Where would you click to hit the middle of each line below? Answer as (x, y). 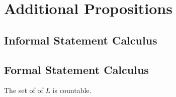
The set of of (24, 90)
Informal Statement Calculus (81, 40)
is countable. (72, 90)
